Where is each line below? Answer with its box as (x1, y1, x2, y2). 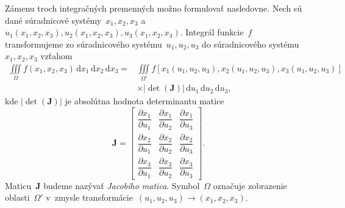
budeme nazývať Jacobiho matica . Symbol (43, 179, 200, 192)
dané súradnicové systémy (5, 13, 102, 26)
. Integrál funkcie (180, 26, 244, 38)
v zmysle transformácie (46, 191, 133, 204)
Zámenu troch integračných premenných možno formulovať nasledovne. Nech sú (5, 2, 302, 14)
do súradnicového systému (202, 37, 299, 50)
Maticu (5, 179, 32, 192)
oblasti (5, 191, 30, 204)
